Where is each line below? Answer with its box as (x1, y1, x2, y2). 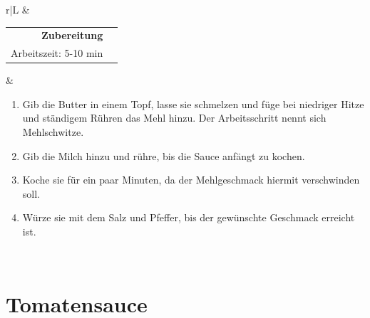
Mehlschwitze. (22, 124, 84, 139)
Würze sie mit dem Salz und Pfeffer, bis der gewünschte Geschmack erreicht (22, 210, 355, 225)
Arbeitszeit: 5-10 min (11, 46, 103, 60)
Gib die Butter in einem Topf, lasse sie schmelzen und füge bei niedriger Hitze (22, 96, 364, 111)
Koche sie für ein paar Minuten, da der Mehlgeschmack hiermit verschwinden (22, 172, 360, 187)
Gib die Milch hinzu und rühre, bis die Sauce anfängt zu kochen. (22, 148, 305, 163)
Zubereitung (41, 28, 103, 43)
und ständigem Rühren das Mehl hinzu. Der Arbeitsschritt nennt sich (22, 110, 327, 125)
